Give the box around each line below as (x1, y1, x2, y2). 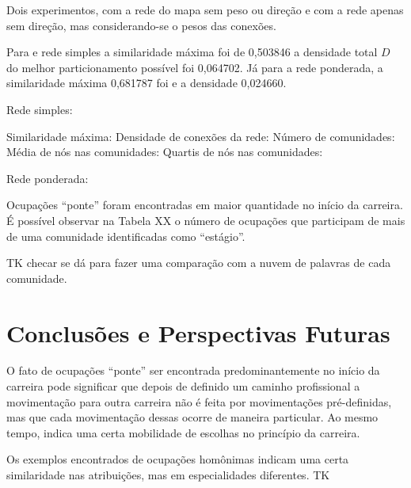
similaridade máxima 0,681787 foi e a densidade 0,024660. (6, 74, 287, 91)
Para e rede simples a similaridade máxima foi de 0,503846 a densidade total (6, 44, 378, 60)
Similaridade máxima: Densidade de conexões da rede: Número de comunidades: (6, 128, 395, 144)
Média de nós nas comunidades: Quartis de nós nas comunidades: (6, 143, 323, 160)
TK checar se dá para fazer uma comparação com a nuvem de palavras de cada (6, 254, 391, 271)
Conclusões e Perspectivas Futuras (6, 316, 390, 349)
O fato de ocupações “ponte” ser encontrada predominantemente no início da (6, 362, 380, 379)
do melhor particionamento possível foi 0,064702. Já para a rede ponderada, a (6, 59, 383, 75)
